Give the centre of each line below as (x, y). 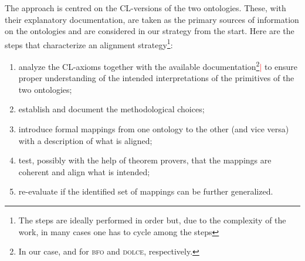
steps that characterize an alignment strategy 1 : (89, 43)
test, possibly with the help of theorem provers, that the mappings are (145, 160)
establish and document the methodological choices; (111, 109)
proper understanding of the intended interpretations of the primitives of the (156, 78)
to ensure (281, 66)
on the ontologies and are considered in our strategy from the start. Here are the (150, 31)
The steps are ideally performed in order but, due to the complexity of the (152, 220)
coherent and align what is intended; (84, 171)
